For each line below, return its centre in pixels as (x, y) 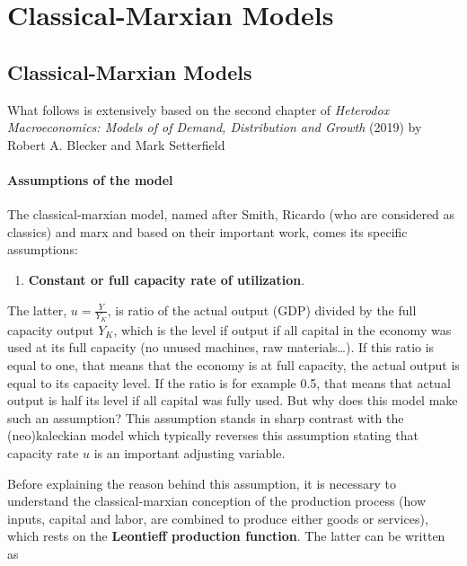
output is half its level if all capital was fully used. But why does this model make (233, 400)
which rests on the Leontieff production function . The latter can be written (226, 536)
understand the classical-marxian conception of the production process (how (217, 501)
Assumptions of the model (90, 179)
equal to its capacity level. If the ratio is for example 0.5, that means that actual (229, 382)
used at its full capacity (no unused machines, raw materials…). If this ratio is (221, 347)
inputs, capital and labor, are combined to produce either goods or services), (218, 518)
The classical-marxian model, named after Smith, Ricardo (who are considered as (231, 214)
